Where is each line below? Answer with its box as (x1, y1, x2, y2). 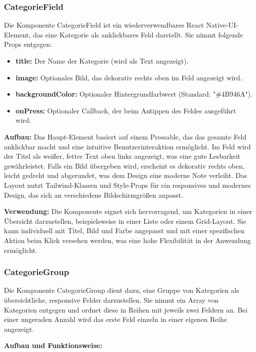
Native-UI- (206, 20, 238, 30)
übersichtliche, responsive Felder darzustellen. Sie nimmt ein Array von (4, 294, 219, 305)
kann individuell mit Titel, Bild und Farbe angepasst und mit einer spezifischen (4, 225, 245, 236)
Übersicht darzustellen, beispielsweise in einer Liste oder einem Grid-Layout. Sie (4, 215, 247, 226)
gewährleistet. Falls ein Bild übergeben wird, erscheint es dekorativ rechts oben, (4, 160, 245, 171)
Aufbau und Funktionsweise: (4, 340, 103, 351)
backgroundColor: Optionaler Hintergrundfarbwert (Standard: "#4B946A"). (15, 89, 253, 99)
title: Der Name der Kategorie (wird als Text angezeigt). (15, 56, 189, 66)
